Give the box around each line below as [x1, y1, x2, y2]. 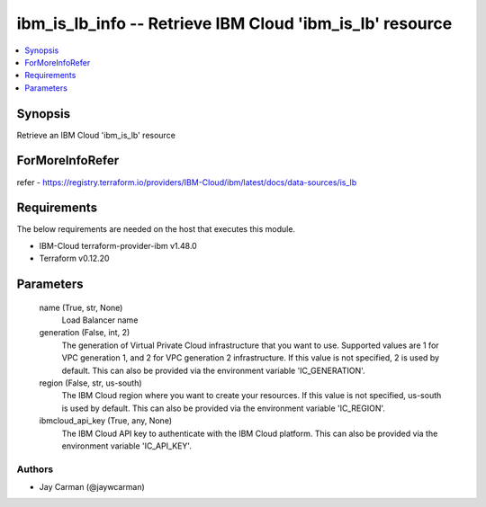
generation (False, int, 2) [39, 327, 130, 338]
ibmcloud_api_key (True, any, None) [39, 415, 173, 426]
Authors [16, 463, 54, 476]
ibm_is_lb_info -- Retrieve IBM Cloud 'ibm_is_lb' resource [16, 13, 453, 33]
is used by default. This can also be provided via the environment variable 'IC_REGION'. [61, 403, 386, 414]
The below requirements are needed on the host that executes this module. [16, 224, 296, 235]
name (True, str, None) [39, 302, 123, 313]
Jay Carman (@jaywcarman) [39, 482, 146, 493]
